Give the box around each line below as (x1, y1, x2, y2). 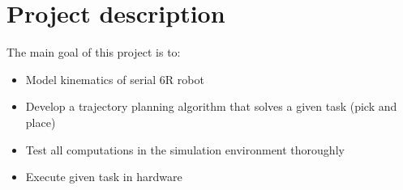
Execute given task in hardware (25, 168, 182, 185)
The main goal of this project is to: (6, 44, 181, 61)
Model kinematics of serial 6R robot (25, 70, 204, 87)
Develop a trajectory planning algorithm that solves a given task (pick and (25, 98, 397, 115)
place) (25, 113, 56, 130)
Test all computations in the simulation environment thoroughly (25, 141, 345, 158)
